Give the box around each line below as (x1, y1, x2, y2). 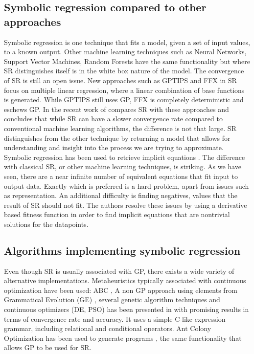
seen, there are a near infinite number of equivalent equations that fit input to (4, 171, 238, 181)
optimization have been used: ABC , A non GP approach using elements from (4, 285, 237, 295)
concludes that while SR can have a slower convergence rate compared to (4, 113, 223, 124)
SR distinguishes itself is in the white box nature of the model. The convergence (4, 66, 244, 76)
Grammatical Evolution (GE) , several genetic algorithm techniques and (4, 294, 220, 305)
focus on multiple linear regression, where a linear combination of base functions (4, 85, 245, 95)
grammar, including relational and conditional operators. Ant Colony (4, 323, 211, 333)
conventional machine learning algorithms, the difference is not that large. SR (4, 123, 236, 133)
